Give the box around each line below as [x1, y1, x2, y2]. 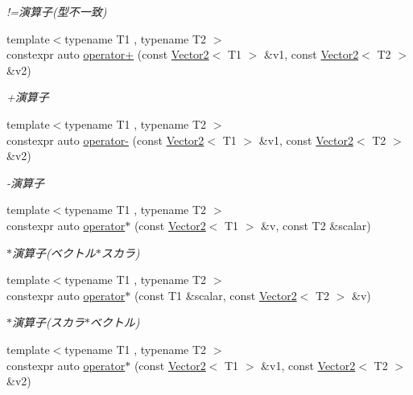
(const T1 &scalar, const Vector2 [134, 286, 297, 303]
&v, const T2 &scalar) [261, 216, 371, 233]
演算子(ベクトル [12, 244, 96, 261]
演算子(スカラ [12, 314, 85, 331]
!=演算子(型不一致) [6, 3, 107, 19]
